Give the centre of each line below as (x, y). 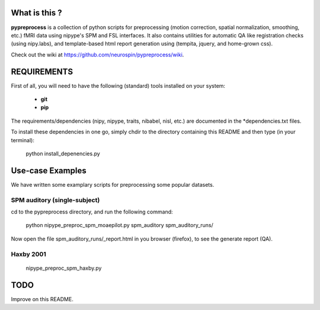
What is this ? (36, 13)
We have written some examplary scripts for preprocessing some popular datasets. (113, 184)
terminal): (23, 140)
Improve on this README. (42, 299)
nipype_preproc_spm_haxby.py (64, 268)
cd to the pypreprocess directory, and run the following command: (92, 212)
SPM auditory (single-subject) (55, 200)
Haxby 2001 (29, 254)
